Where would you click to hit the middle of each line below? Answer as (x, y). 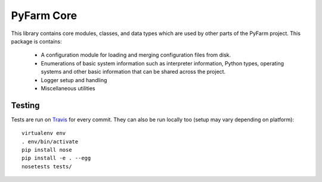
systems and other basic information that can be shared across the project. (133, 72)
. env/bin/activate (50, 142)
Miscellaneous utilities (68, 88)
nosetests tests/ (47, 166)
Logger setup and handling (74, 80)
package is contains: (36, 41)
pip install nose (47, 150)
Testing (25, 105)
